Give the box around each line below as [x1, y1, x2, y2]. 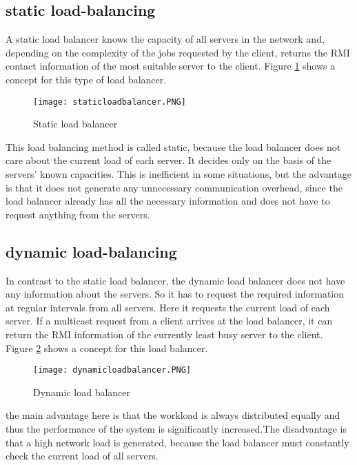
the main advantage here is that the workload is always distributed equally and [6, 408, 340, 422]
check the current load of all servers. [6, 448, 159, 463]
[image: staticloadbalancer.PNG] [33, 96, 186, 107]
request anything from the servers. [6, 207, 150, 221]
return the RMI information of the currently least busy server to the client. [6, 327, 323, 341]
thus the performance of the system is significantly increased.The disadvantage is [6, 422, 347, 435]
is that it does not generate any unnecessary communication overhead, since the [6, 180, 343, 194]
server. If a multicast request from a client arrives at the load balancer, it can [6, 313, 333, 328]
